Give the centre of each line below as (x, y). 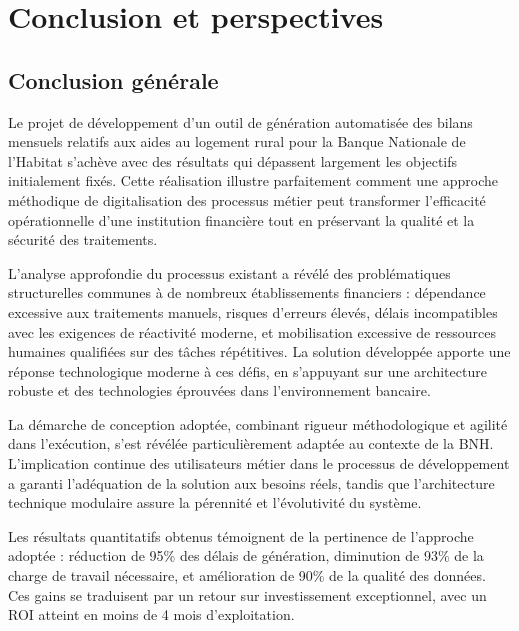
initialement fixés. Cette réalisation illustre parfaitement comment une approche (253, 180)
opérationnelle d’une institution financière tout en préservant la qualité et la (241, 219)
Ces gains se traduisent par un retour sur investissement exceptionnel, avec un (247, 594)
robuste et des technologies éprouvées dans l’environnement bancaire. (219, 390)
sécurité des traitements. (83, 239)
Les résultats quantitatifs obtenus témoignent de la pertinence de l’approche (241, 535)
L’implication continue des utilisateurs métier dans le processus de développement (259, 463)
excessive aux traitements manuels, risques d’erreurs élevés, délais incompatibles (253, 311)
